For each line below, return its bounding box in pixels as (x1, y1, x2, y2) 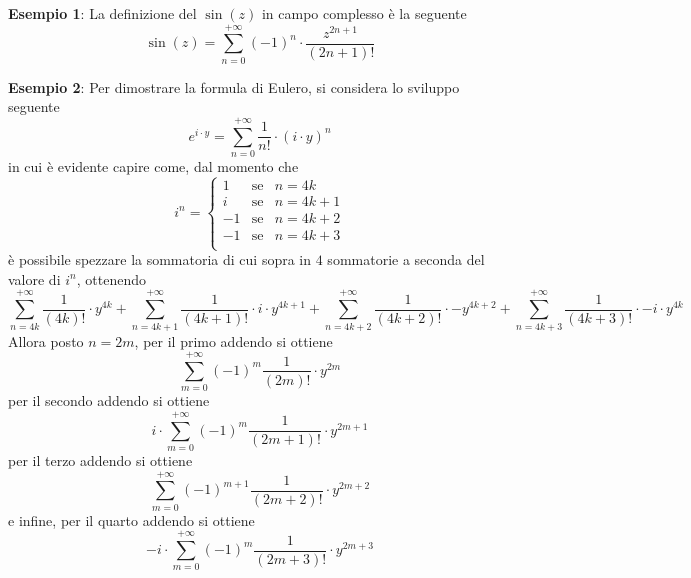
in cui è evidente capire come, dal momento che (8, 156, 299, 177)
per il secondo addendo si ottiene (8, 390, 210, 411)
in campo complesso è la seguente (261, 3, 467, 23)
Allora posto (8, 330, 84, 351)
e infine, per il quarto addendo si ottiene (8, 509, 255, 530)
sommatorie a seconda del (327, 249, 485, 270)
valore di (8, 268, 61, 289)
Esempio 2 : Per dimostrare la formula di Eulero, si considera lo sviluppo (8, 76, 460, 97)
